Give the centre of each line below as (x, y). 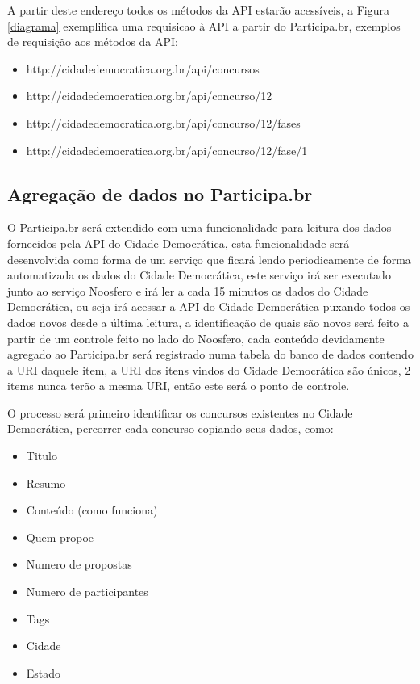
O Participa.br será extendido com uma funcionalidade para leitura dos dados (200, 227)
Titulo (42, 456)
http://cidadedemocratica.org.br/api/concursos (143, 68)
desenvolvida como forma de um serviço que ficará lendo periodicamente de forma (209, 259)
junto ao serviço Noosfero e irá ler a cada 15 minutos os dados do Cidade (188, 290)
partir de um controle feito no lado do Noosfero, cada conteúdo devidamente (196, 338)
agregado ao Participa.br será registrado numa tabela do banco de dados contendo (210, 354)
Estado (44, 672)
